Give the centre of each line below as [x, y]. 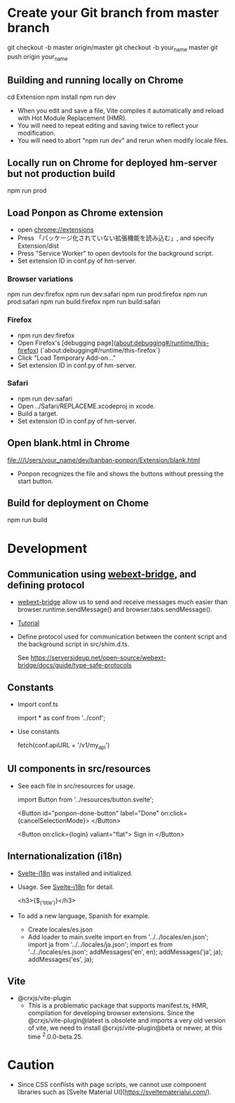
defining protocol [46, 586]
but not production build [61, 174]
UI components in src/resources [79, 769]
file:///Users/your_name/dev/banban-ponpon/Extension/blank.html [104, 460]
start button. [35, 481]
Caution [31, 1065]
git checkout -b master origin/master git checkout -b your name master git [113, 48]
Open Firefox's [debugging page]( [67, 343]
